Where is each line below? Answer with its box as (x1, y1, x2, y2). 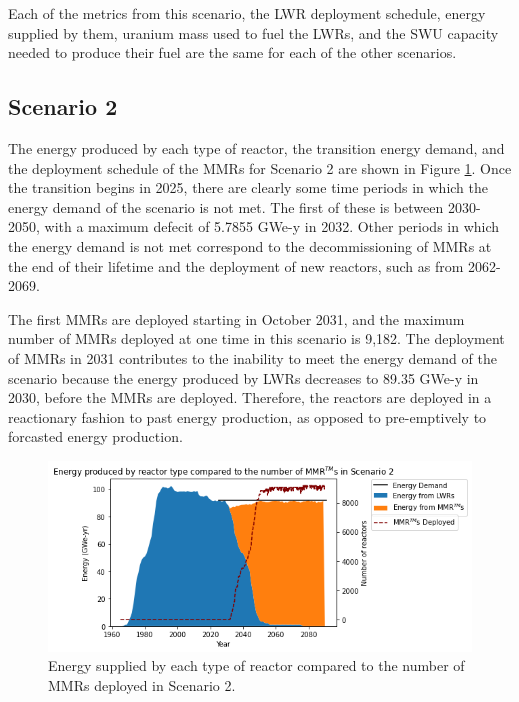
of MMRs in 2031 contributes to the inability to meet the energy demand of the (8, 347, 497, 368)
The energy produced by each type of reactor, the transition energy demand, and (8, 137, 505, 158)
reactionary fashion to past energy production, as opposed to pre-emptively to (8, 406, 487, 427)
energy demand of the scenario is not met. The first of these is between (8, 196, 444, 217)
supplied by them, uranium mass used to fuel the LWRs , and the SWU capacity (8, 22, 499, 43)
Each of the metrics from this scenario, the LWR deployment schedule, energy (8, 3, 486, 23)
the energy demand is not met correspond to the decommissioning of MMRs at (8, 235, 492, 256)
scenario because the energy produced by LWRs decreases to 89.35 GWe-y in (8, 367, 479, 388)
